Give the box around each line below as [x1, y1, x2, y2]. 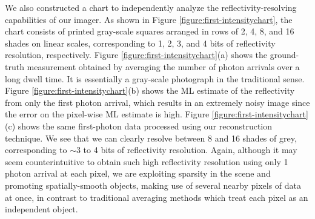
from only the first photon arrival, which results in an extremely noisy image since [5, 96, 310, 108]
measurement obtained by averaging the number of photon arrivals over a [27, 60, 300, 73]
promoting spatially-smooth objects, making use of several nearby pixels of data [5, 178, 302, 191]
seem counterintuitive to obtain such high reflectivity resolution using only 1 [5, 155, 288, 168]
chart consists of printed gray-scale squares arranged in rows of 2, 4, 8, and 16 [5, 25, 294, 38]
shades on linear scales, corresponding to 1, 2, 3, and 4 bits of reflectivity [5, 36, 276, 49]
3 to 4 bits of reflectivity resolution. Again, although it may [76, 143, 297, 156]
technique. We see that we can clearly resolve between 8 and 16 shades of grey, [5, 131, 297, 144]
